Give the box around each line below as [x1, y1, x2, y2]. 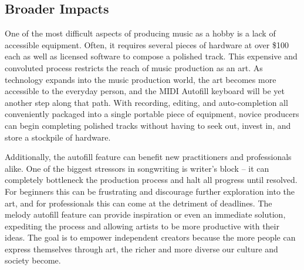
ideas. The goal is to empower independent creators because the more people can [5, 231, 296, 244]
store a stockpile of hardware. [5, 131, 111, 143]
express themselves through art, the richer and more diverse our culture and [5, 242, 278, 255]
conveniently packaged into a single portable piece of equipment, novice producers [5, 108, 299, 120]
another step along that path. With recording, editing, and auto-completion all [5, 96, 288, 108]
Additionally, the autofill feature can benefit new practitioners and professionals [5, 151, 292, 163]
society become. [5, 254, 61, 266]
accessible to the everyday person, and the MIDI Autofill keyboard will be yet [5, 85, 285, 97]
